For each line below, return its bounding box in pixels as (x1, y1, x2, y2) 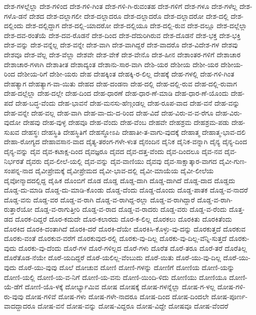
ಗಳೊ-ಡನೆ (4, 10, 27, 21)
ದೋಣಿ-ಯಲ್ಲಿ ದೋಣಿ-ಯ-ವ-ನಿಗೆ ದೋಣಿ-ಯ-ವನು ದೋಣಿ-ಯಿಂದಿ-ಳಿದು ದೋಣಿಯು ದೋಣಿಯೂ (4, 272, 227, 282)
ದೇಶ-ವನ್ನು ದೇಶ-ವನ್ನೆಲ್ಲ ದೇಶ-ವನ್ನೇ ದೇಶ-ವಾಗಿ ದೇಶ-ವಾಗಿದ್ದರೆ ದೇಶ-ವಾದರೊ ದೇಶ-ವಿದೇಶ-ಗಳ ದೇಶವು (4, 39, 238, 50)
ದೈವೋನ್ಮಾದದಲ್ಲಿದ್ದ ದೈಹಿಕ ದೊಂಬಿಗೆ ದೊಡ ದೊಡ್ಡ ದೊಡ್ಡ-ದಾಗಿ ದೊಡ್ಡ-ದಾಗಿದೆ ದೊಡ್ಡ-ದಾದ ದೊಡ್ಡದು (4, 175, 235, 185)
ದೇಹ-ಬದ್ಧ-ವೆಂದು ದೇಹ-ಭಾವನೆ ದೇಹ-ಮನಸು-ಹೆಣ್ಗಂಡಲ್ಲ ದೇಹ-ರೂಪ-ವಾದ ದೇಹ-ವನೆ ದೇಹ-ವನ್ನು (15, 97, 240, 108)
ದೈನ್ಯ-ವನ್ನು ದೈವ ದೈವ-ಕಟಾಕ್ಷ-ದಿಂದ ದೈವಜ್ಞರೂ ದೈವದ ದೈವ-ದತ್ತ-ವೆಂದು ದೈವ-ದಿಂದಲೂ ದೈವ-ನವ (4, 146, 222, 156)
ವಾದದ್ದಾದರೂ (4, 301, 36, 311)
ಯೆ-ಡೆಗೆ (4, 281, 23, 292)
